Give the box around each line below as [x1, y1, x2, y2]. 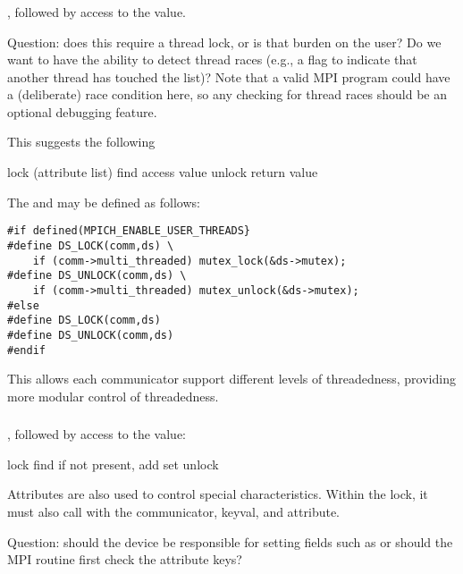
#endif [7, 343, 46, 357]
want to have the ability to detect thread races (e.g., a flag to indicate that [7, 50, 417, 69]
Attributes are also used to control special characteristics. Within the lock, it [7, 485, 428, 503]
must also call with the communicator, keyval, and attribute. [7, 502, 341, 521]
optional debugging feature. [7, 102, 157, 121]
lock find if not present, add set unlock [7, 454, 219, 473]
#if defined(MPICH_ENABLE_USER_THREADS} [7, 224, 251, 238]
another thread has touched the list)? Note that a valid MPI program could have [7, 67, 450, 86]
